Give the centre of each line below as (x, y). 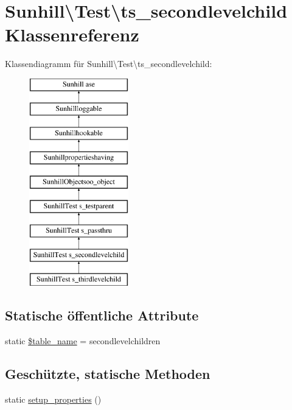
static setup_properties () (53, 399)
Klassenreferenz (72, 34)
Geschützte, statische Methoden (108, 373)
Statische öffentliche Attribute (102, 315)
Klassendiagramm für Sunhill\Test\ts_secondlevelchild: (109, 64)
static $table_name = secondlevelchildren (83, 340)
